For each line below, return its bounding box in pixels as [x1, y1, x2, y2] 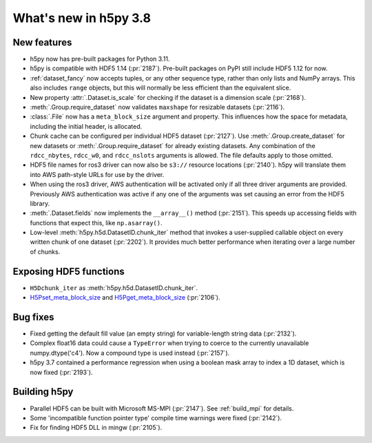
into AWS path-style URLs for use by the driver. [30, 170, 165, 178]
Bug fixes [12, 311, 54, 323]
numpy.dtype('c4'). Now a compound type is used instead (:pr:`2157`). [30, 349, 230, 357]
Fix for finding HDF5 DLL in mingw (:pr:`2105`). [30, 424, 163, 432]
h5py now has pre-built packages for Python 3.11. [30, 55, 170, 63]
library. [30, 199, 50, 207]
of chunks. [30, 247, 61, 256]
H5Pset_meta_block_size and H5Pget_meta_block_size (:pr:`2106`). [30, 293, 220, 302]
